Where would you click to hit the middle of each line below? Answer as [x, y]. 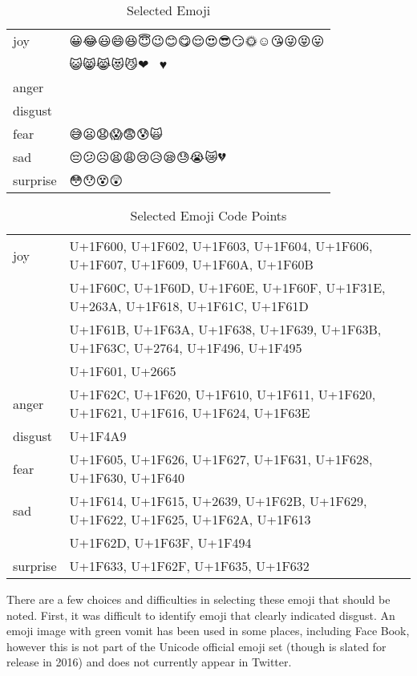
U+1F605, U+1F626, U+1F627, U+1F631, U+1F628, [221, 459]
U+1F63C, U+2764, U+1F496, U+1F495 [186, 348]
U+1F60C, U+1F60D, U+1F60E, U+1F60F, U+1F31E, [227, 287]
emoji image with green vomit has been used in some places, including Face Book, [208, 631]
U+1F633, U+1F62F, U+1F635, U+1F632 [189, 566]
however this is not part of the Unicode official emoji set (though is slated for [196, 646]
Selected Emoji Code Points [208, 215]
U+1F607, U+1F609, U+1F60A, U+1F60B [191, 264]
